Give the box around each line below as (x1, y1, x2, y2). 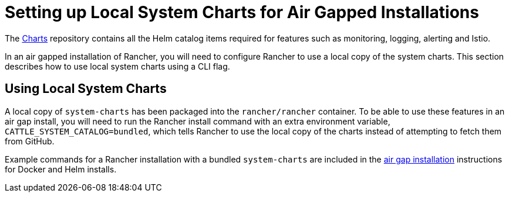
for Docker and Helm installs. (5, 164, 117, 174)
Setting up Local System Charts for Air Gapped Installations (5, 2, 479, 22)
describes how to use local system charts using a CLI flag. (5, 61, 230, 71)
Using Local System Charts (5, 81, 167, 96)
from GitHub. (5, 136, 55, 146)
